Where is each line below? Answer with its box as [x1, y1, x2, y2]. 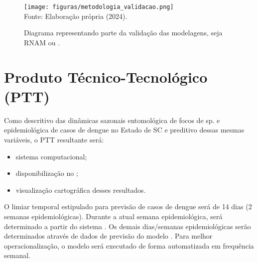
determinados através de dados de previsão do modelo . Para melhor [4, 231, 213, 241]
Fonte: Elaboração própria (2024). [24, 10, 128, 21]
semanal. [4, 250, 30, 261]
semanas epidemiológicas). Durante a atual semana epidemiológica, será [4, 211, 223, 221]
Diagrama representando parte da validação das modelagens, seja [24, 27, 223, 38]
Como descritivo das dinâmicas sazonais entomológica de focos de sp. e [4, 115, 220, 125]
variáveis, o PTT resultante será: [4, 134, 104, 144]
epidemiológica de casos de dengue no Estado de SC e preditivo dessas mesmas [4, 125, 245, 135]
